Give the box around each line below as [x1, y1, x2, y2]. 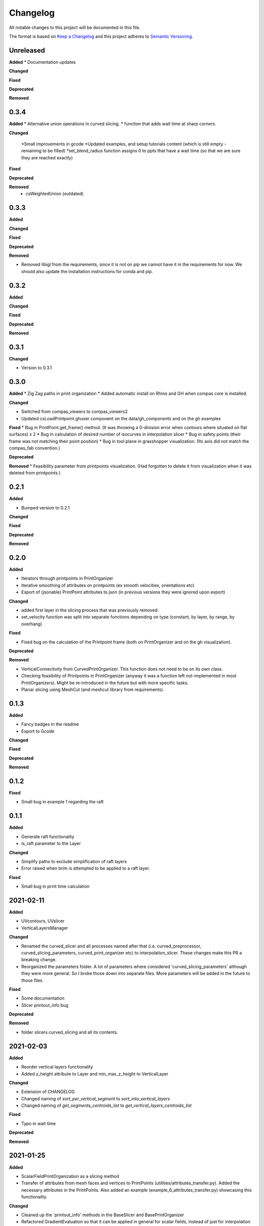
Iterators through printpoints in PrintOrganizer [21, 575, 113, 581]
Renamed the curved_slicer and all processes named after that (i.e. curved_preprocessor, [21, 943, 201, 949]
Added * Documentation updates [9, 59, 76, 65]
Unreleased [9, 46, 45, 54]
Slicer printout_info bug [21, 1002, 68, 1008]
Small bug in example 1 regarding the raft [21, 799, 104, 805]
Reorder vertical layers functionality [21, 1064, 93, 1070]
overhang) [21, 621, 43, 627]
